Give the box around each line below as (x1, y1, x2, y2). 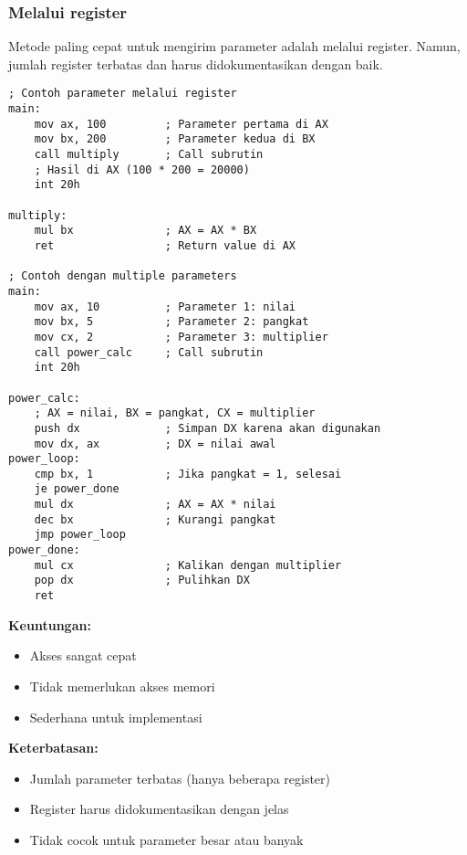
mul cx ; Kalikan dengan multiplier (34, 558, 342, 572)
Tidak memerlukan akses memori (29, 676, 215, 695)
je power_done (34, 482, 119, 496)
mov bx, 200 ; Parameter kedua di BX (34, 132, 316, 146)
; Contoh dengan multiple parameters (8, 269, 237, 283)
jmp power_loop (34, 528, 126, 542)
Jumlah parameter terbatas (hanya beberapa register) (29, 768, 331, 787)
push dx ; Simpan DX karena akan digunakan (34, 421, 381, 435)
